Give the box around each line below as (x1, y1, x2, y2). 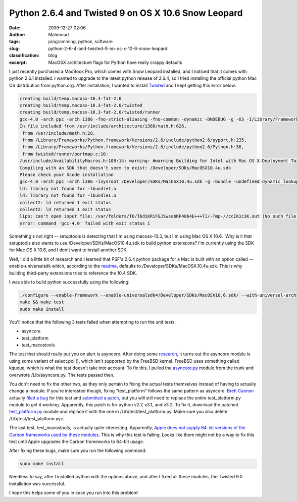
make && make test (19, 299, 64, 305)
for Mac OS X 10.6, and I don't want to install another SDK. (9, 247, 128, 253)
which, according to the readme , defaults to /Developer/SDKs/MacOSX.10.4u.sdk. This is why (52, 263, 243, 269)
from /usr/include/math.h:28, (22, 130, 96, 136)
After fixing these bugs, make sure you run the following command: (9, 447, 147, 453)
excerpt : (9, 59, 27, 65)
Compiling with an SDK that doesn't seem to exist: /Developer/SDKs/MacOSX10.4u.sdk (19, 165, 231, 170)
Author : (9, 31, 26, 37)
